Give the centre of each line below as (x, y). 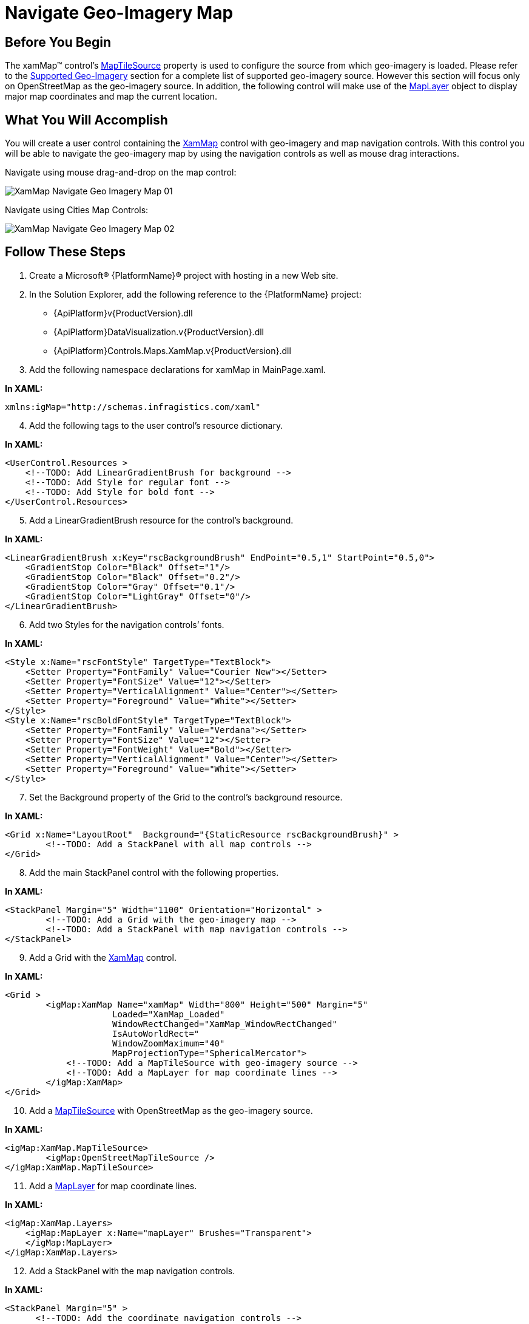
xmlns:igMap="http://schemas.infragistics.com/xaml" (133, 407)
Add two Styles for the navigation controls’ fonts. (127, 624)
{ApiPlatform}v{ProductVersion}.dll (123, 313)
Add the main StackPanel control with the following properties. (154, 872)
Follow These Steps (65, 252)
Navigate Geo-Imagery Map (119, 13)
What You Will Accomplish (86, 120)
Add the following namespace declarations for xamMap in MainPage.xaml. (177, 369)
